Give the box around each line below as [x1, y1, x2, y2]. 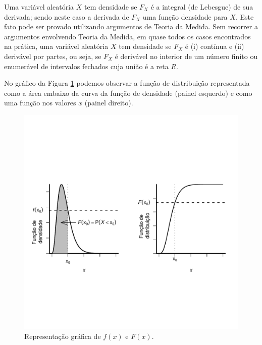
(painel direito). [84, 97, 133, 108]
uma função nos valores [4, 97, 76, 108]
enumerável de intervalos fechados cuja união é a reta [4, 61, 169, 71]
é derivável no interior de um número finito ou [115, 50, 258, 61]
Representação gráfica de [24, 330, 101, 341]
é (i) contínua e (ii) [185, 41, 244, 51]
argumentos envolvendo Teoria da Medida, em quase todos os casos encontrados [4, 31, 251, 41]
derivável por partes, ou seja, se [4, 50, 101, 61]
